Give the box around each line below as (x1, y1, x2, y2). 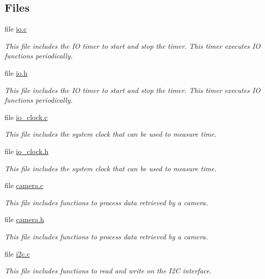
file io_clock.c (5, 111, 48, 122)
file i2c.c (5, 248, 30, 259)
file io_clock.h (5, 145, 49, 156)
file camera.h (5, 214, 44, 225)
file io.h (5, 67, 28, 78)
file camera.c (5, 180, 44, 191)
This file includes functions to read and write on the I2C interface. (5, 265, 212, 276)
